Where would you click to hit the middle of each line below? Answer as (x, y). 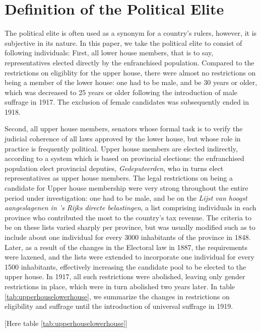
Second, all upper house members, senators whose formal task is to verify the (124, 129)
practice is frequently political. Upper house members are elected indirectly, (121, 148)
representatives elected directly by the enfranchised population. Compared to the (129, 62)
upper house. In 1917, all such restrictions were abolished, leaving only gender (125, 276)
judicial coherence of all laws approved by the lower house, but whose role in (123, 139)
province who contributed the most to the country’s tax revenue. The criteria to (128, 217)
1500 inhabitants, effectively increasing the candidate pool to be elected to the (125, 266)
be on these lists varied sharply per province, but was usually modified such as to (130, 227)
